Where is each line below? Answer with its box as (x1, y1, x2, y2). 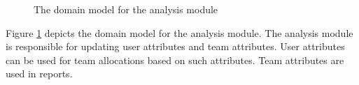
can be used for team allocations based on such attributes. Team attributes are (6, 52, 344, 67)
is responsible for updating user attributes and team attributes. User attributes (6, 39, 345, 54)
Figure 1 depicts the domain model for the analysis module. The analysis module (6, 25, 353, 40)
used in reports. (6, 66, 73, 81)
